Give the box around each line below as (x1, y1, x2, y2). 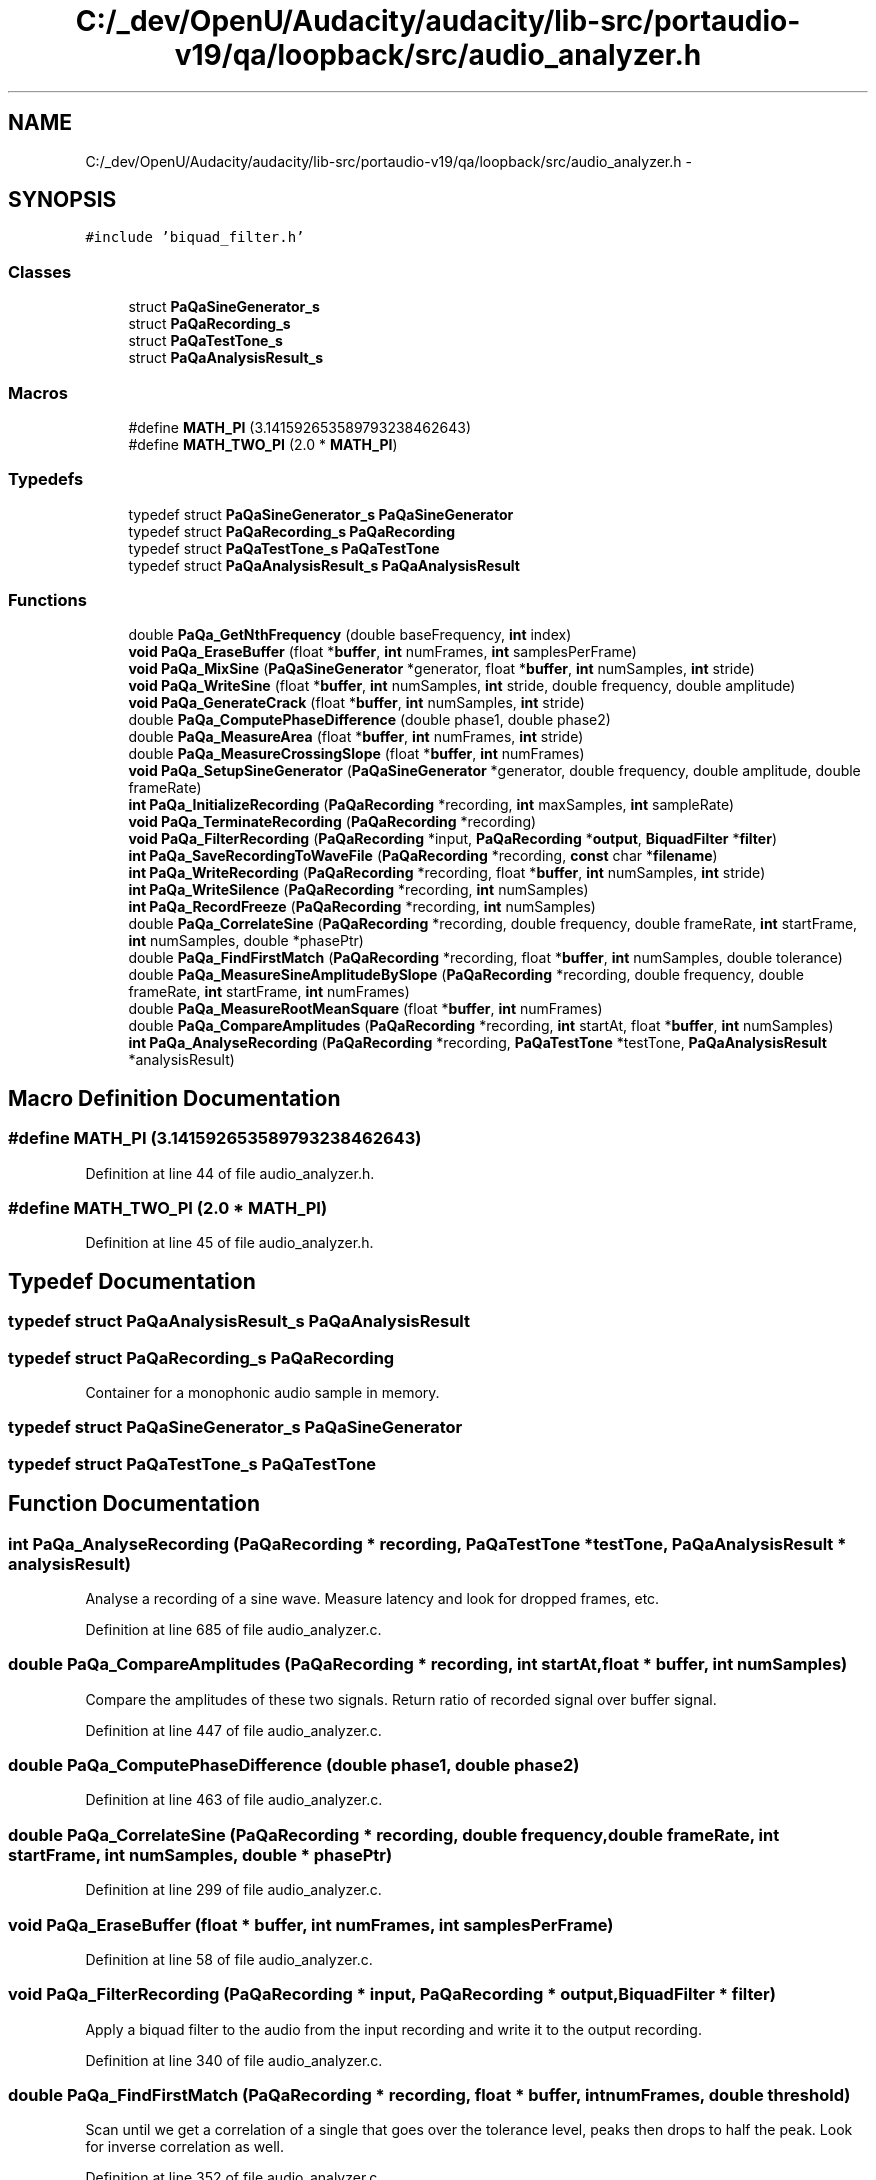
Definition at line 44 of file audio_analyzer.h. (85, 1164, 375, 1182)
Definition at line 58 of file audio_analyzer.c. (85, 1950, 373, 1968)
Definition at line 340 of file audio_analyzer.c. (85, 2051, 383, 2069)
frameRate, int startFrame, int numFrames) (128, 983, 410, 1001)
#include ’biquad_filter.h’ (85, 229, 305, 246)
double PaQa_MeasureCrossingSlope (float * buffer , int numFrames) (128, 745, 585, 763)
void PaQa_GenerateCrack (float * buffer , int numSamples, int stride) (128, 694, 585, 712)
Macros (8, 382, 68, 403)
